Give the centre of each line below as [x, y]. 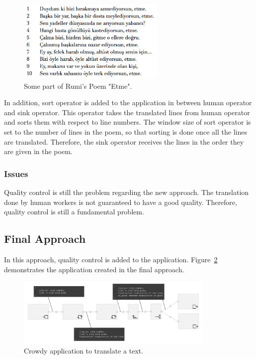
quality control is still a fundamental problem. [74, 212]
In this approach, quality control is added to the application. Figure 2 [111, 259]
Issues [16, 173]
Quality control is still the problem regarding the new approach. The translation [127, 192]
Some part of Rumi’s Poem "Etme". [78, 86]
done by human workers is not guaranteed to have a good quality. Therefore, [121, 202]
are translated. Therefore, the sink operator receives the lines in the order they [124, 141]
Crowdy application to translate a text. [84, 350]
